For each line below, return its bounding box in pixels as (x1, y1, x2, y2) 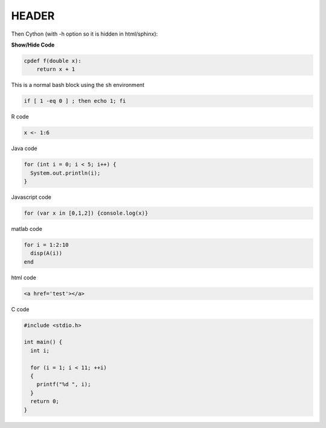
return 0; (30, 398, 60, 405)
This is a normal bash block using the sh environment (11, 82, 145, 89)
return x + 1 (36, 66, 75, 73)
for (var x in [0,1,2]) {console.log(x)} (24, 209, 149, 216)
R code (11, 113, 30, 120)
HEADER (11, 9, 55, 22)
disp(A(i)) (30, 250, 63, 257)
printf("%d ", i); (36, 381, 91, 388)
